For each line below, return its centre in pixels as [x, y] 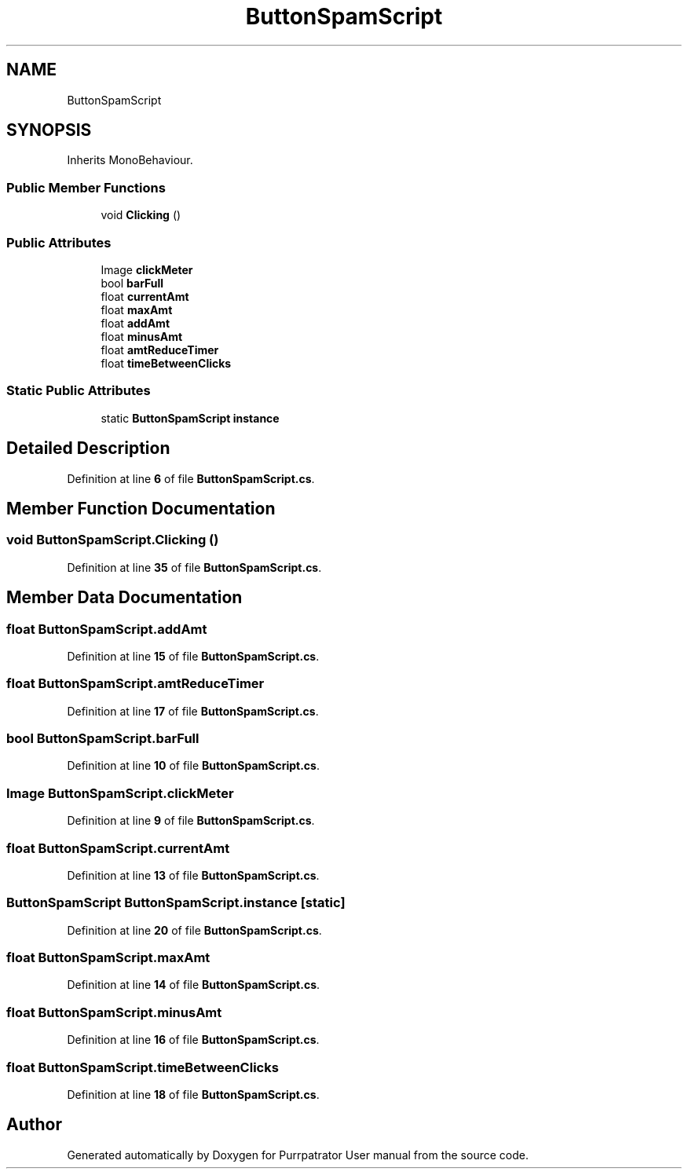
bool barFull [132, 283]
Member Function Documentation [141, 508]
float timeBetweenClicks [166, 363]
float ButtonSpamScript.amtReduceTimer [135, 684]
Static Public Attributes [79, 391]
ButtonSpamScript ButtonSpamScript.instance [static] [176, 903]
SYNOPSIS [49, 130]
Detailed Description [88, 448]
